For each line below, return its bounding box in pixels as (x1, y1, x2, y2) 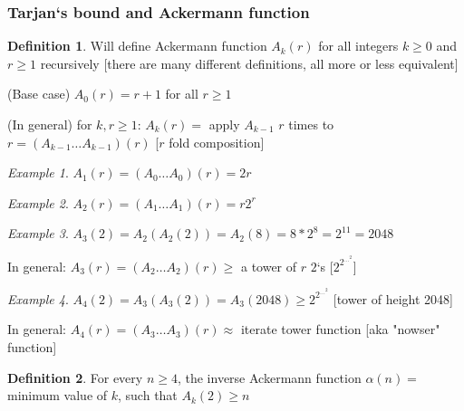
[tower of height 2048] (333, 289, 453, 308)
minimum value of (7, 386, 108, 405)
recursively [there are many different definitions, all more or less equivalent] (40, 53, 459, 72)
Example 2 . (7, 193, 69, 212)
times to (288, 115, 334, 133)
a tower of (240, 256, 297, 275)
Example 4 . (7, 289, 69, 308)
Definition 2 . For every (7, 368, 143, 387)
